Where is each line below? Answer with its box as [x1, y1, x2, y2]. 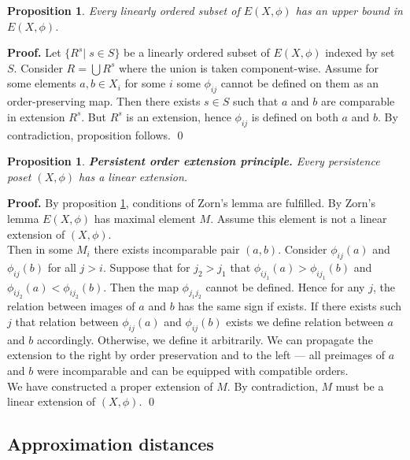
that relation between [15, 313, 119, 330]
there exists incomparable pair [94, 241, 240, 258]
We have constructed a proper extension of [7, 377, 213, 394]
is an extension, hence [126, 108, 231, 124]
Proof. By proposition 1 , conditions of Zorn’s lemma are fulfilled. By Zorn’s [7, 195, 375, 211]
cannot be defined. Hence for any [205, 278, 365, 295]
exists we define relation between [226, 313, 384, 330]
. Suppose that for [102, 258, 190, 275]
